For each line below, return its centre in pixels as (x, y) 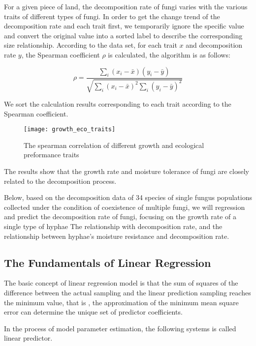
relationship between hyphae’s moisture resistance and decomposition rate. (117, 236)
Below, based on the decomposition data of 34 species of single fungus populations (128, 197)
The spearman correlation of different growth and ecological (114, 145)
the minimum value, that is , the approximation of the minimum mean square (121, 302)
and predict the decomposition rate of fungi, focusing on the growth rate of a (120, 216)
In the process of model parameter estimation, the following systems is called (120, 328)
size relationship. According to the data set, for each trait (91, 45)
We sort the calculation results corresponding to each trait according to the (118, 103)
